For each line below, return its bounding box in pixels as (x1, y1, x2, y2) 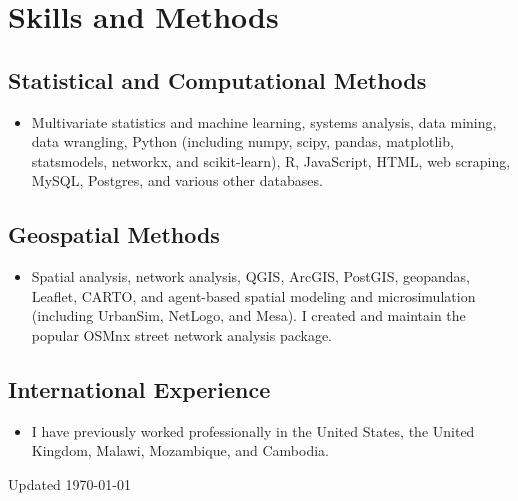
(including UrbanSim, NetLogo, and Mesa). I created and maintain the (31, 305, 466, 326)
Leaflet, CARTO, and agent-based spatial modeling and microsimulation (31, 285, 476, 306)
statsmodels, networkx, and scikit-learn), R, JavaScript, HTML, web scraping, (31, 150, 511, 171)
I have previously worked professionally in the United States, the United (31, 420, 475, 441)
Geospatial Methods (8, 219, 220, 250)
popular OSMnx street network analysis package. (31, 324, 332, 345)
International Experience (8, 373, 271, 404)
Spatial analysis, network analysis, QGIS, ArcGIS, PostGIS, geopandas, (31, 266, 470, 287)
